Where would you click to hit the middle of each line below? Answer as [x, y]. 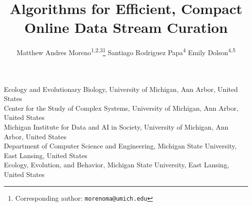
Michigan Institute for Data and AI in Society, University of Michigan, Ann [116, 126]
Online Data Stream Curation [126, 27]
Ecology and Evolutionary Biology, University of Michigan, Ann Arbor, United [121, 89]
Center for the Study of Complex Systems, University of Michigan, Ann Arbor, [121, 108]
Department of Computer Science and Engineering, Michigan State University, [120, 146]
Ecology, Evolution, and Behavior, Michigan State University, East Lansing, [117, 165]
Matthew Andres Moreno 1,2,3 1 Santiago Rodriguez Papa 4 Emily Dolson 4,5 [126, 51]
